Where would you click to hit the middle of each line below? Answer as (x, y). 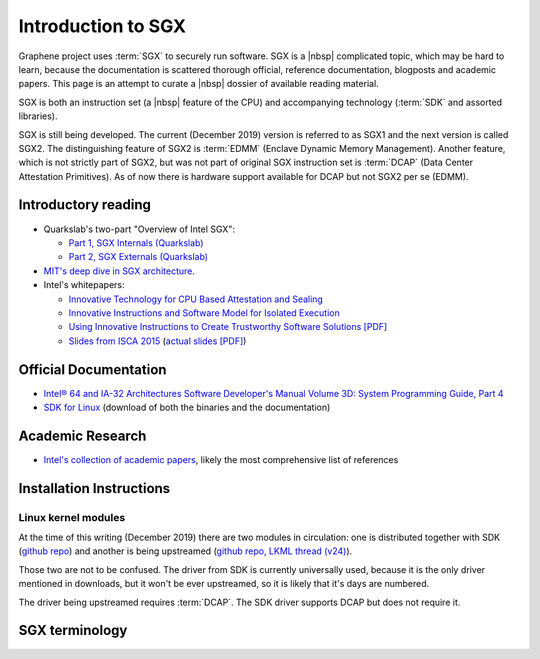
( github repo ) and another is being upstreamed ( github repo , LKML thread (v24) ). (185, 551)
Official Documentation (92, 369)
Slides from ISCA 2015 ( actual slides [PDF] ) (157, 341)
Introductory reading (85, 205)
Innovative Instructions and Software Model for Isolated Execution (204, 312)
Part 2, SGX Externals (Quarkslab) (138, 257)
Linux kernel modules (72, 517)
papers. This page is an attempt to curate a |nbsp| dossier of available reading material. (198, 84)
